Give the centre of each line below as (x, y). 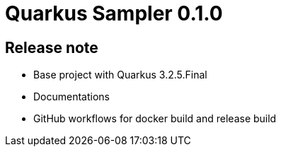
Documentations (72, 97)
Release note (52, 47)
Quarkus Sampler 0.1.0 (114, 13)
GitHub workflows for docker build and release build (155, 119)
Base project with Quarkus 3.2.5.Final (120, 75)
